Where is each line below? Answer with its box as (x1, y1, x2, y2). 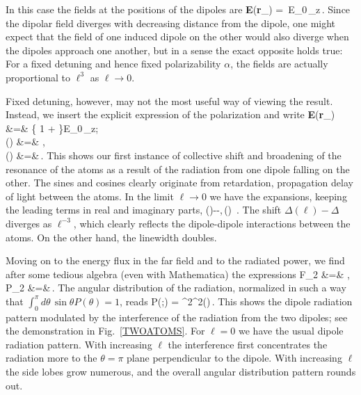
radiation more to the (6, 350, 97, 365)
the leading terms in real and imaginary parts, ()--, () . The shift (6, 202, 282, 217)
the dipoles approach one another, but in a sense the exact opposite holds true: (6, 42, 343, 57)
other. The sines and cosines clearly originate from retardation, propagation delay (6, 175, 353, 190)
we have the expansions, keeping (209, 188, 347, 203)
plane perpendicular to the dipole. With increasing (127, 350, 342, 365)
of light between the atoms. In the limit (6, 188, 174, 203)
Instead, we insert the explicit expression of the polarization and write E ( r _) (6, 107, 335, 122)
